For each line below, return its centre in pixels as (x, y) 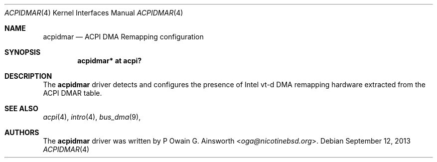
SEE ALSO (21, 108)
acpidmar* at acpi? (110, 61)
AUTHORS (22, 132)
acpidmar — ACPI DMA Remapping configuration (123, 37)
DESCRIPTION (28, 76)
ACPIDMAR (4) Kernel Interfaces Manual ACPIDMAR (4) (94, 13)
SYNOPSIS (23, 52)
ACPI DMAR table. (73, 93)
